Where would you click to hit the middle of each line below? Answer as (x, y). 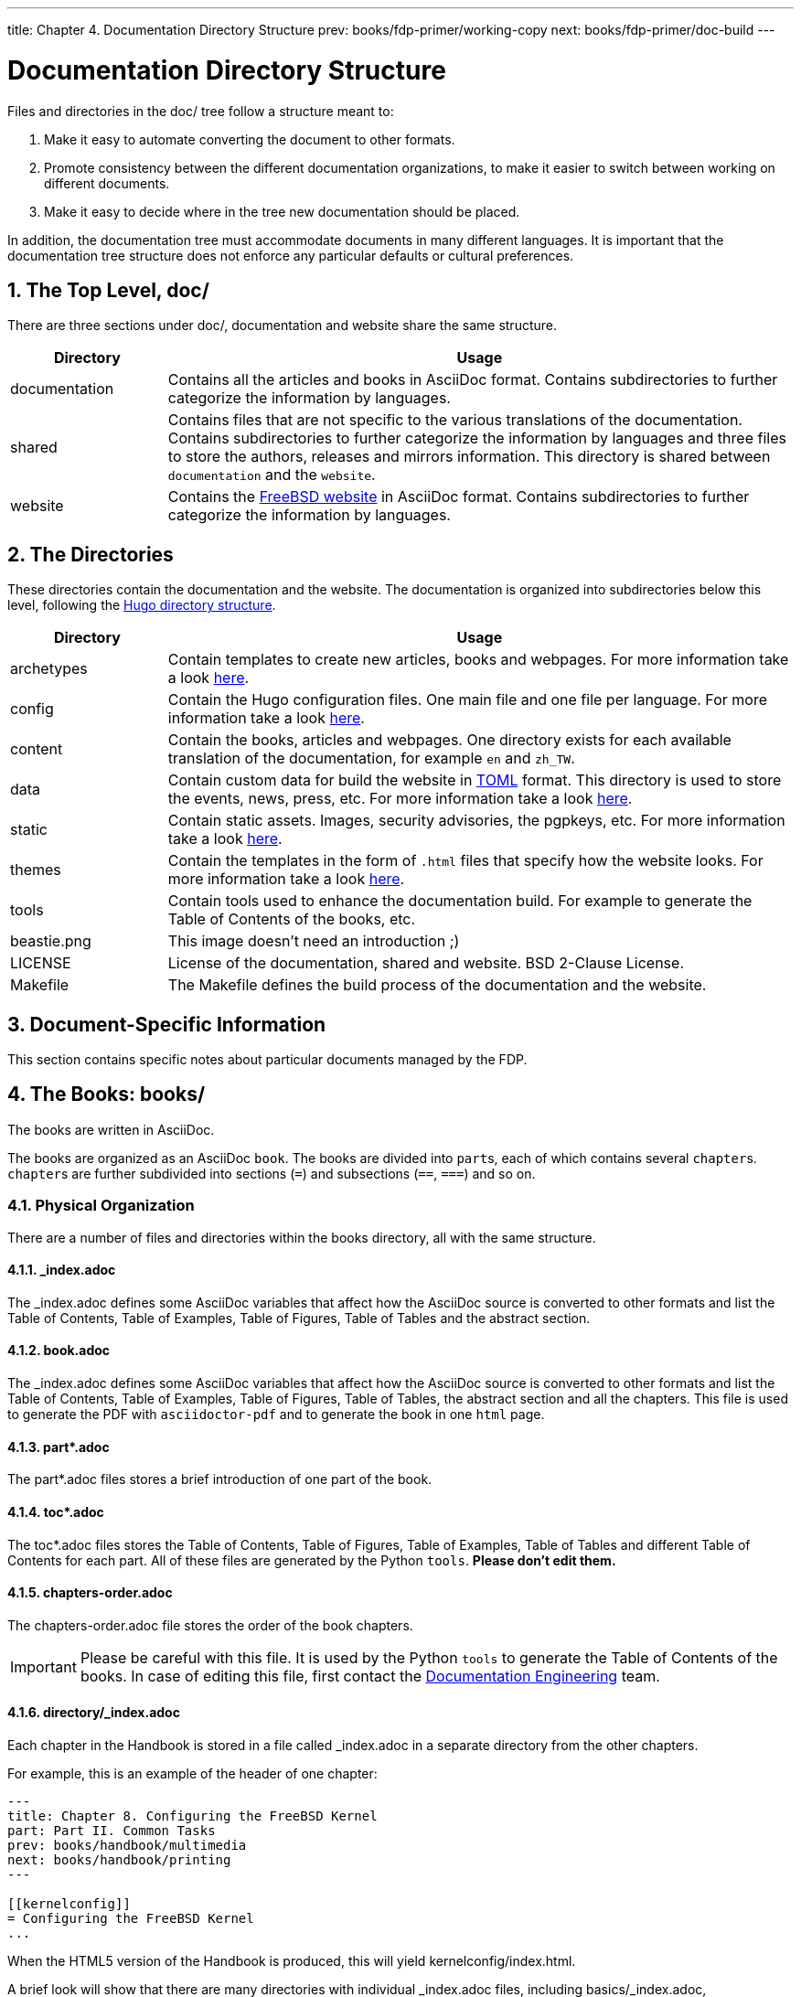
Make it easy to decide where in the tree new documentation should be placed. (282, 211)
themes (36, 870)
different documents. (107, 183)
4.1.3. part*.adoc (59, 1447)
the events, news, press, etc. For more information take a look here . (400, 799)
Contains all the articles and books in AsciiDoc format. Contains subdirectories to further (473, 380)
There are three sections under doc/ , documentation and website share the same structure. (282, 326)
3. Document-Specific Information (167, 1024)
